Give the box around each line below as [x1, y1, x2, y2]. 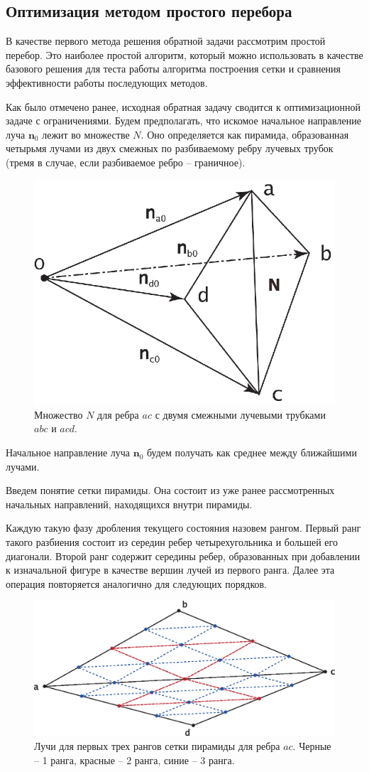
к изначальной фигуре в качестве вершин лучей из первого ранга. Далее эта [6, 562, 335, 577]
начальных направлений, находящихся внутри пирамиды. [6, 496, 253, 511]
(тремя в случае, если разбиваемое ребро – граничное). [6, 154, 246, 169]
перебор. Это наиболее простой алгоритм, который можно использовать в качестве [6, 47, 363, 62]
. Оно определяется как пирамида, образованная [141, 127, 349, 141]
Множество [34, 407, 83, 422]
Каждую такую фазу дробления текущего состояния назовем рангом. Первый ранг [6, 520, 361, 535]
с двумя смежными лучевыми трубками [155, 407, 326, 422]
